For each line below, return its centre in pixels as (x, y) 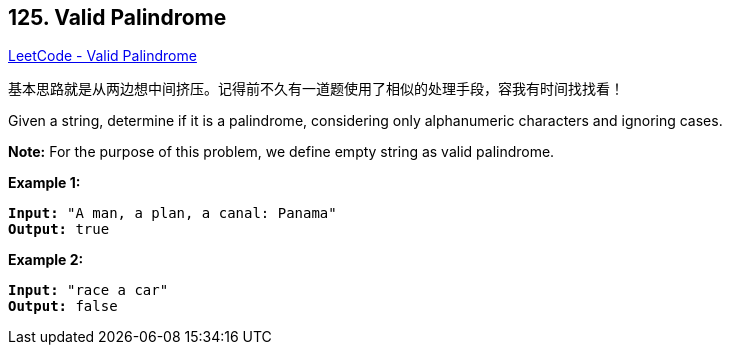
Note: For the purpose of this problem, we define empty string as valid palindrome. (281, 152)
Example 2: (46, 260)
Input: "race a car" (88, 290)
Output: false (63, 306)
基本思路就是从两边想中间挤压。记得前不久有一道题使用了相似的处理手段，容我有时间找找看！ (316, 89)
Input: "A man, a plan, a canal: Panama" (172, 213)
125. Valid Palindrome (117, 17)
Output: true (59, 229)
